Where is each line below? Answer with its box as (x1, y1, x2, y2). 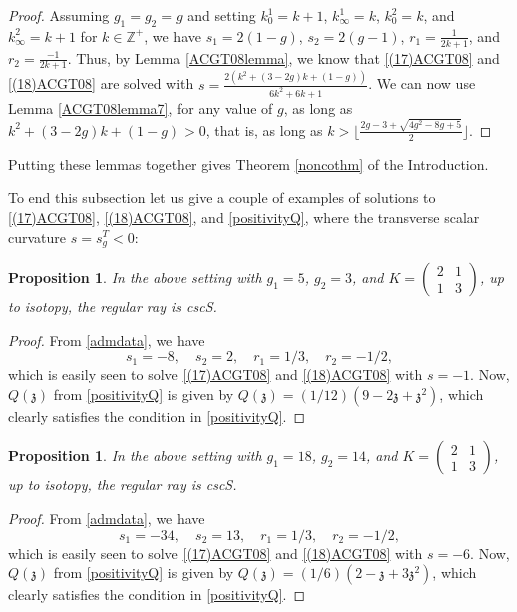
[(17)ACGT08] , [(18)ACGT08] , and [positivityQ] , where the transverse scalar (8, 206, 480, 227)
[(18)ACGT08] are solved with (8, 73, 194, 94)
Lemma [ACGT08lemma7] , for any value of (8, 97, 273, 118)
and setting (187, 5, 256, 25)
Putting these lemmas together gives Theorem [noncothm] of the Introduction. (8, 153, 489, 174)
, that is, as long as (205, 119, 323, 140)
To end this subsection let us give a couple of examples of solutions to (8, 187, 436, 208)
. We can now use (368, 73, 476, 94)
